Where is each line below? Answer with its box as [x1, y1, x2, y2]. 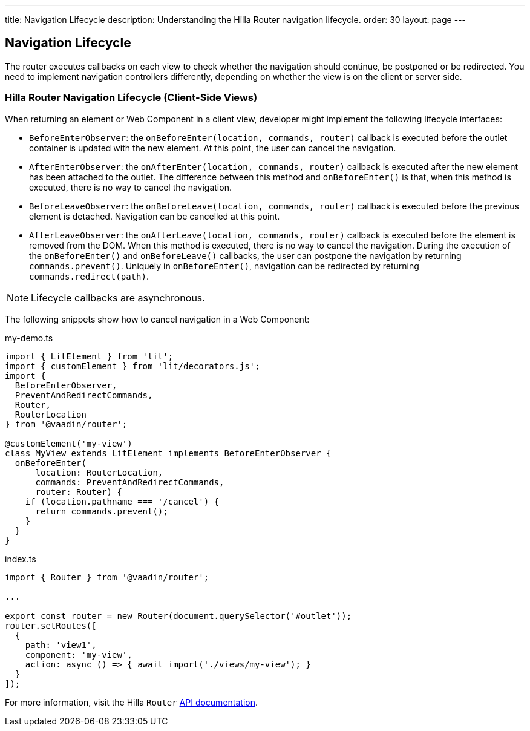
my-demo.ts [5, 332, 53, 343]
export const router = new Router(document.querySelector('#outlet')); [5, 611, 352, 621]
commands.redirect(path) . [29, 270, 149, 281]
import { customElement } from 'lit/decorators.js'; [5, 361, 260, 371]
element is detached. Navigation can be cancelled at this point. [29, 211, 280, 221]
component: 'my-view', [25, 649, 132, 660]
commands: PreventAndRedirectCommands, [35, 477, 224, 487]
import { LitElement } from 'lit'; [5, 351, 174, 361]
